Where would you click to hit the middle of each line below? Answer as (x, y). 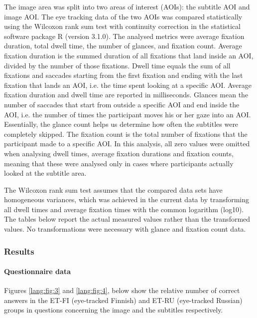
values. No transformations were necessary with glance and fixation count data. (125, 229)
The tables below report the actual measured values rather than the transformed (127, 219)
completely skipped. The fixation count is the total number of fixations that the (126, 134)
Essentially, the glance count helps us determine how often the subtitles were (121, 124)
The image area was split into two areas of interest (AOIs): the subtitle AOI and (127, 6)
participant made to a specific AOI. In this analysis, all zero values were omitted (127, 144)
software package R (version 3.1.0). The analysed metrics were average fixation (124, 36)
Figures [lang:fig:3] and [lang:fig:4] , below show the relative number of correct (122, 290)
